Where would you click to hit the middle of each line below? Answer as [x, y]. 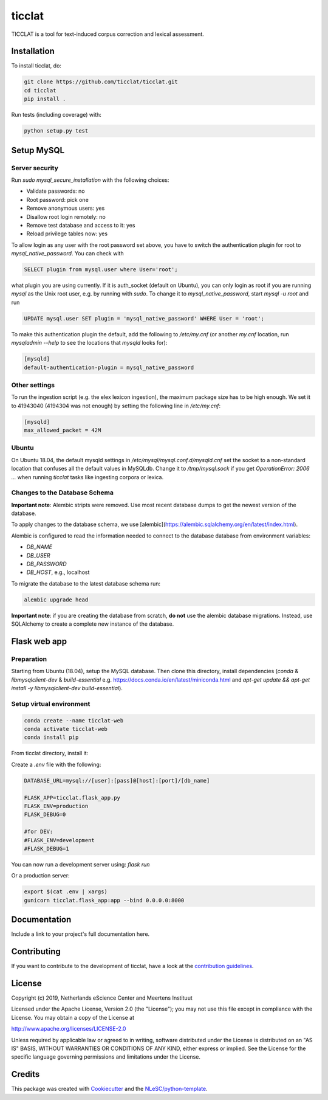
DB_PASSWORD [46, 564]
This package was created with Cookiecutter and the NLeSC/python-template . [109, 1089]
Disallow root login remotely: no [66, 216]
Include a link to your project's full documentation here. [80, 934]
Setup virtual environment [51, 704]
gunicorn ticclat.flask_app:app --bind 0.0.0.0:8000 [104, 900]
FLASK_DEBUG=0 [45, 815]
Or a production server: [40, 876]
